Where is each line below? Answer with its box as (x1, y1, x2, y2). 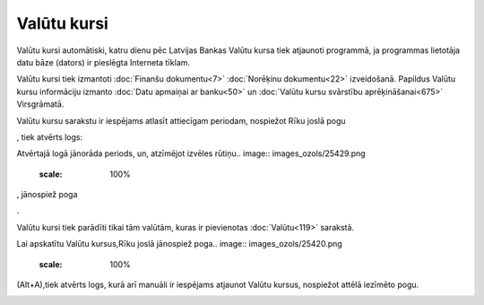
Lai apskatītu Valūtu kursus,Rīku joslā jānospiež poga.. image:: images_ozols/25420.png (16, 239, 342, 249)
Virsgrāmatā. (16, 99, 65, 109)
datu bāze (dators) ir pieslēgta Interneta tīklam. (16, 57, 191, 67)
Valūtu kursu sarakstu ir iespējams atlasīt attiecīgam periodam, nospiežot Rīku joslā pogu (16, 115, 346, 126)
